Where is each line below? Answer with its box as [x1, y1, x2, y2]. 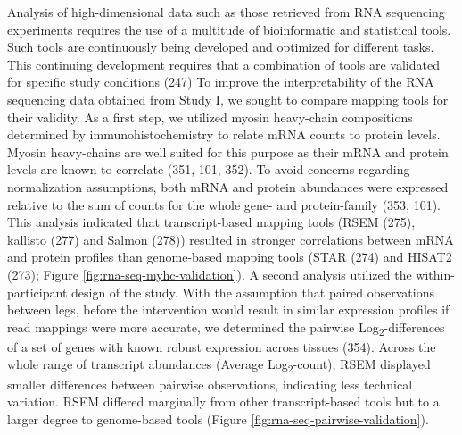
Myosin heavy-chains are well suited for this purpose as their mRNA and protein [7, 142, 449, 161]
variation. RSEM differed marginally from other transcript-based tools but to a [7, 392, 440, 411]
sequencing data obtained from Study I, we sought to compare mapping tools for [7, 89, 449, 108]
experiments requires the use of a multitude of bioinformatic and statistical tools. [7, 20, 451, 38]
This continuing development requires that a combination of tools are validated [7, 54, 440, 73]
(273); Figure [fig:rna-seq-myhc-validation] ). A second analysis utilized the [7, 264, 412, 283]
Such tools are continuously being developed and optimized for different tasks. [7, 38, 434, 56]
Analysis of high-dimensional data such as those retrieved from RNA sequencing [7, 3, 445, 21]
